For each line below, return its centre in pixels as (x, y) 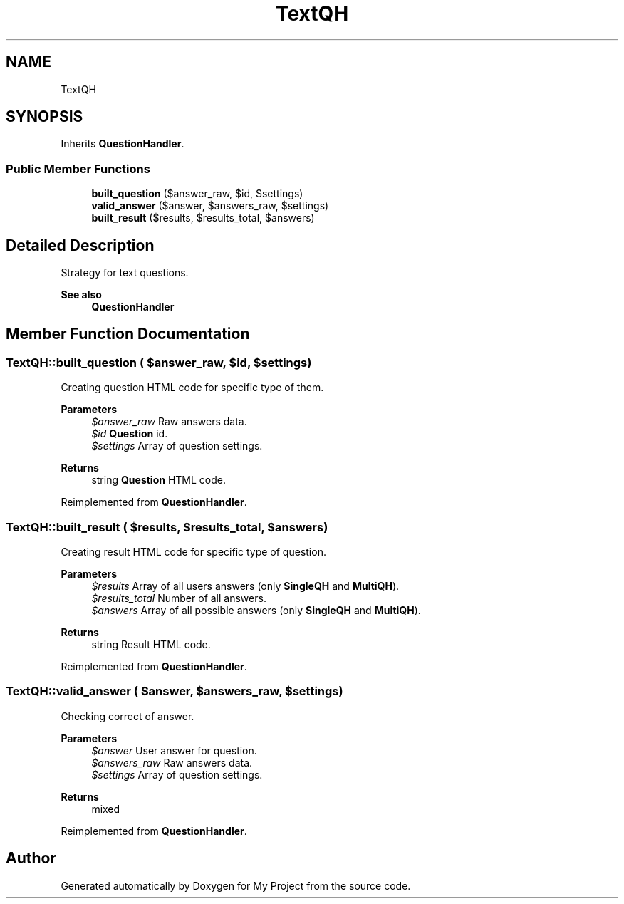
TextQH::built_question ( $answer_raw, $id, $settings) (159, 362)
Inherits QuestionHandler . (123, 144)
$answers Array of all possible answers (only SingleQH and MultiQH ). (256, 610)
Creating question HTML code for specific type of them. (192, 388)
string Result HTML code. (151, 644)
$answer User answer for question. (174, 750)
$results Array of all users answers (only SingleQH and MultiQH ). (245, 586)
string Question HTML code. (158, 480)
